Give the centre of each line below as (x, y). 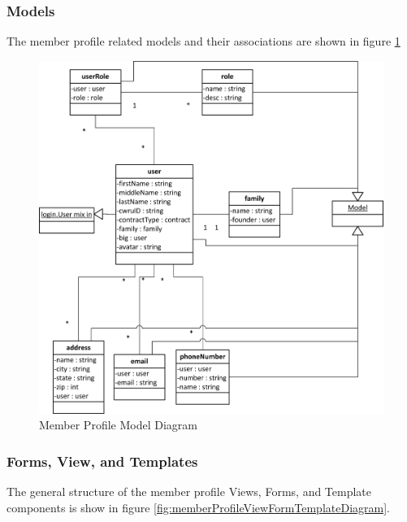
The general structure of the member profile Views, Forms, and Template (189, 491)
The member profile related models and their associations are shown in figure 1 (203, 41)
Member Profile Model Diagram (118, 425)
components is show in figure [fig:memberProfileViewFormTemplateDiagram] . (198, 507)
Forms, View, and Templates (102, 461)
